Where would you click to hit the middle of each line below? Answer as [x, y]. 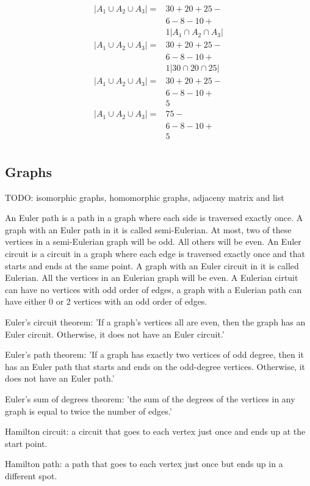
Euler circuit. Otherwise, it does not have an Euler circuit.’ [115, 334]
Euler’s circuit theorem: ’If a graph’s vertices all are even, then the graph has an [155, 321]
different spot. [31, 475]
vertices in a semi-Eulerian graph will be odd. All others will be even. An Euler [153, 241]
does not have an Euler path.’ [60, 378]
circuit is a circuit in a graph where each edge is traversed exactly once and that [155, 253]
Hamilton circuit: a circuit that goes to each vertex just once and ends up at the [155, 431]
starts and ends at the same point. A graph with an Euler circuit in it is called [152, 265]
